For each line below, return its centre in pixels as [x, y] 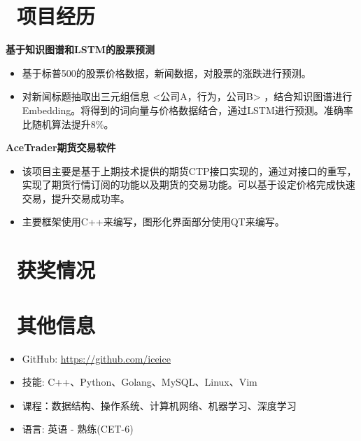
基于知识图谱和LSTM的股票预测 [80, 49]
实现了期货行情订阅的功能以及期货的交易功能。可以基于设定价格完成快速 [189, 184]
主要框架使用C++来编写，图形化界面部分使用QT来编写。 [153, 222]
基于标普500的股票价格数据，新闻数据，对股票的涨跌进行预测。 [167, 72]
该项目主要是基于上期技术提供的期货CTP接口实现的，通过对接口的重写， [189, 170]
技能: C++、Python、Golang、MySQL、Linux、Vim [140, 382]
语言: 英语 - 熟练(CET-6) [78, 429]
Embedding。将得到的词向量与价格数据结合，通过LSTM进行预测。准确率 [187, 110]
